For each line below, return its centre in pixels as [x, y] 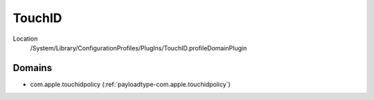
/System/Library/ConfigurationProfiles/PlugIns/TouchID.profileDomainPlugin [139, 48]
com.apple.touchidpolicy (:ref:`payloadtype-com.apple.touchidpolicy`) [131, 84]
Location [25, 39]
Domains [32, 68]
